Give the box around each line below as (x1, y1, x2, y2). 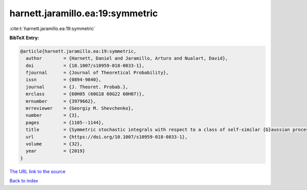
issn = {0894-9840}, (26, 77, 102, 83)
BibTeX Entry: (9, 35, 39, 41)
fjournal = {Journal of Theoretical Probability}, (26, 70, 169, 76)
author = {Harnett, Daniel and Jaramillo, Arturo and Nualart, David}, (26, 56, 228, 61)
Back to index (9, 178, 38, 184)
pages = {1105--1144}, (26, 120, 104, 125)
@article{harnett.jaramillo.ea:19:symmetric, (20, 48, 137, 54)
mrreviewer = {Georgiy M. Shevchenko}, (26, 105, 134, 112)
